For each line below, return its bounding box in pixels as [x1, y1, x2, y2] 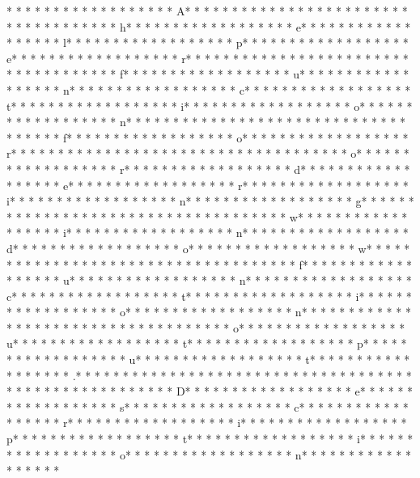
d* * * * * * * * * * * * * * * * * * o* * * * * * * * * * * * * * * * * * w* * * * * [6, 239, 410, 256]
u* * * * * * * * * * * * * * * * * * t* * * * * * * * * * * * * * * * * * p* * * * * [6, 335, 407, 352]
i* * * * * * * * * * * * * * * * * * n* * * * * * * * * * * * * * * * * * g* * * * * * [6, 192, 414, 209]
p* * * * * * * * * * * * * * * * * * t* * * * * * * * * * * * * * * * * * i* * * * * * [6, 430, 414, 447]
